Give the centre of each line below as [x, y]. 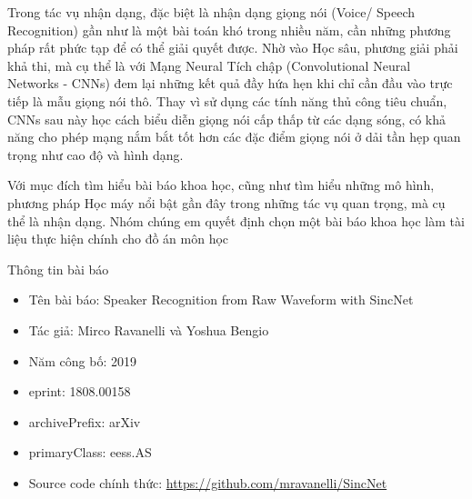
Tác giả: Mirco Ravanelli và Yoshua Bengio [149, 329]
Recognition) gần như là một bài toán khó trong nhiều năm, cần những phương [229, 30]
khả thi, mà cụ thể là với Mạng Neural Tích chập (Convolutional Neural [209, 65]
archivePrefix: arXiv [85, 421]
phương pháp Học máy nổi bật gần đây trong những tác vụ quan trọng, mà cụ [226, 202]
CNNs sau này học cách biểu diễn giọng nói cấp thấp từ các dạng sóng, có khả [227, 119]
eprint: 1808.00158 [80, 391]
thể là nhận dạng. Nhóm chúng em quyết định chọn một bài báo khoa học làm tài [236, 220]
